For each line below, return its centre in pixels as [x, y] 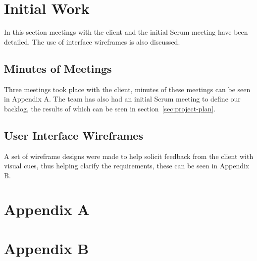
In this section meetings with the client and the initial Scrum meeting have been [126, 32]
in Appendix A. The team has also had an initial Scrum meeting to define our [122, 99]
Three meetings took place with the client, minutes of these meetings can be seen [127, 89]
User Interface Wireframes [74, 135]
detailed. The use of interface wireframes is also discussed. [92, 41]
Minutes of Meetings [58, 68]
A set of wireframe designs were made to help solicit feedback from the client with [129, 156]
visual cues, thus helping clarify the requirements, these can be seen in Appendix [127, 166]
